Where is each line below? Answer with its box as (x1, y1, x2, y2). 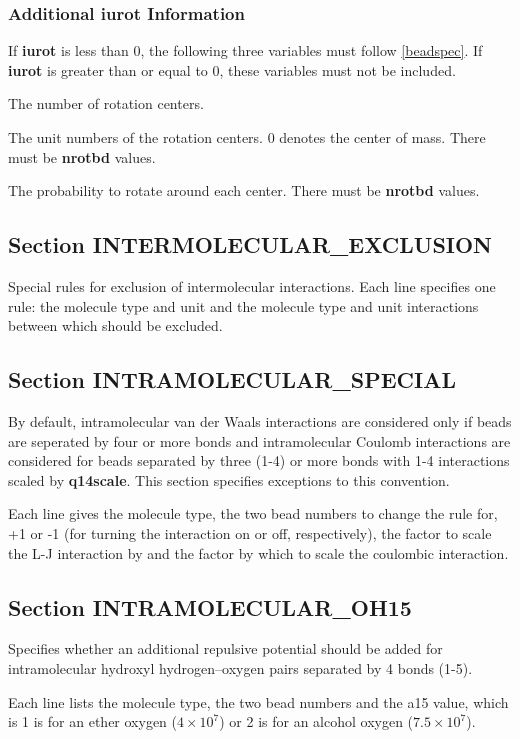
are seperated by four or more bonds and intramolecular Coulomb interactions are (8, 430, 511, 451)
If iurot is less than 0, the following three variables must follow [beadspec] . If (8, 40, 483, 61)
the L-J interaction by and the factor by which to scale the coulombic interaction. (8, 542, 509, 563)
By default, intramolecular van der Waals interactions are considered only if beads (8, 410, 512, 431)
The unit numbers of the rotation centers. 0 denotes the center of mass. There (8, 127, 486, 147)
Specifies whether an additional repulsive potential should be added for (8, 638, 443, 659)
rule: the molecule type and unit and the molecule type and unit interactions (8, 295, 479, 316)
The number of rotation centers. (8, 93, 204, 114)
